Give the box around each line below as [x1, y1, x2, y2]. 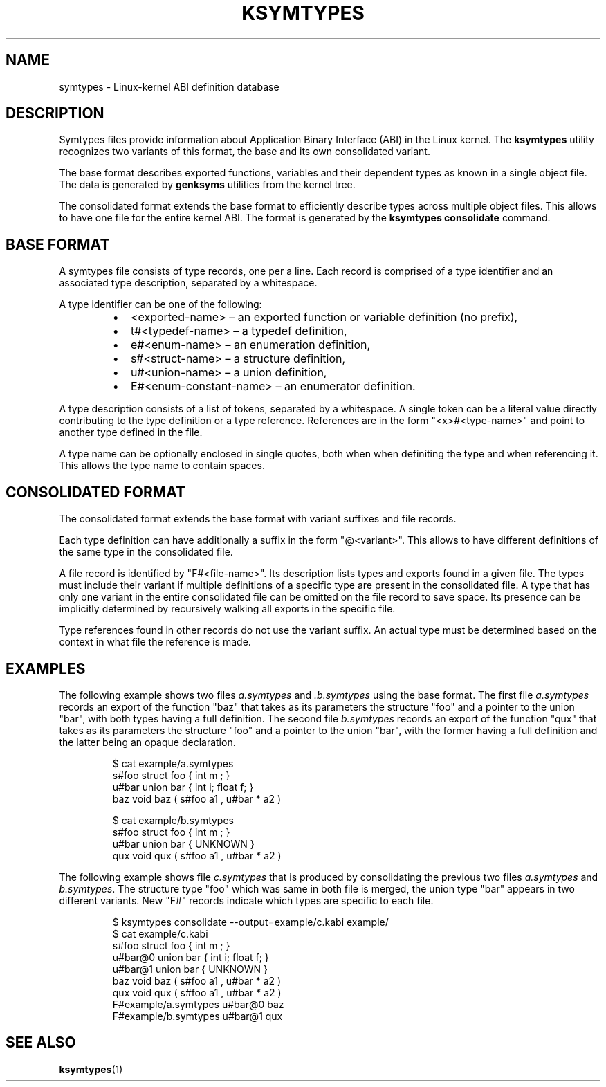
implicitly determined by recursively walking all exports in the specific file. [59, 603, 396, 615]
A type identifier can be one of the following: [59, 298, 262, 311]
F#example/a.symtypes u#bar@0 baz [112, 998, 284, 1010]
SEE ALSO [6, 1034, 76, 1052]
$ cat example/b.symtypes [112, 814, 234, 826]
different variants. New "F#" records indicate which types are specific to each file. [59, 894, 434, 906]
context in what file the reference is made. [59, 636, 251, 648]
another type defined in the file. [59, 426, 203, 439]
